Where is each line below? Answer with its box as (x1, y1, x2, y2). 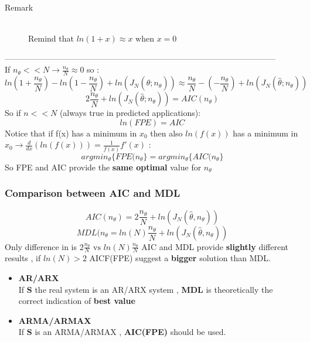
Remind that (28, 32, 74, 45)
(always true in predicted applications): (59, 107, 201, 119)
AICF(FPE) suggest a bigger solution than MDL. (89, 252, 271, 264)
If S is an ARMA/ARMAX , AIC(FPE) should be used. (18, 326, 226, 338)
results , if (5, 252, 41, 264)
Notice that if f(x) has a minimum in (5, 126, 137, 139)
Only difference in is (5, 240, 77, 252)
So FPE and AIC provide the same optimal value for (5, 160, 202, 173)
